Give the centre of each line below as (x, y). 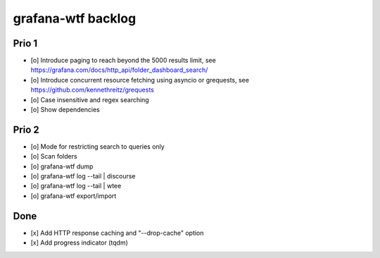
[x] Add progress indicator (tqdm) (79, 242)
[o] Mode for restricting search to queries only (97, 146)
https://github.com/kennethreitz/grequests (93, 90)
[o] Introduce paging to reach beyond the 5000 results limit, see (123, 61)
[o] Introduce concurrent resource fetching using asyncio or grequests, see (140, 80)
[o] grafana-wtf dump (62, 166)
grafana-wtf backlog (75, 18)
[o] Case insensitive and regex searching (90, 99)
